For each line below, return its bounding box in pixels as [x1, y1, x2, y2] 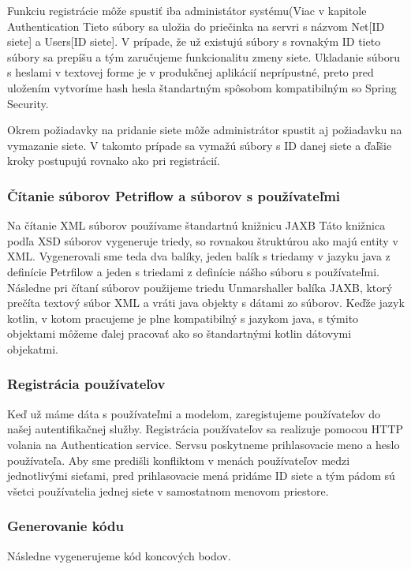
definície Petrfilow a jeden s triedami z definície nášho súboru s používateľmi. [7, 263, 379, 279]
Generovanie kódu [7, 516, 124, 536]
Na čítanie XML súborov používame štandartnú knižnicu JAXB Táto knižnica [7, 217, 386, 234]
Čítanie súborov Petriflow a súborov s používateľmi [7, 185, 341, 205]
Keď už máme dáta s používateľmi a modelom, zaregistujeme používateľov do [7, 405, 381, 421]
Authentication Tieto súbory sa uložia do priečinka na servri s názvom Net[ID [7, 17, 385, 34]
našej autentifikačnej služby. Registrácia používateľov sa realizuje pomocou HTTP [7, 421, 404, 437]
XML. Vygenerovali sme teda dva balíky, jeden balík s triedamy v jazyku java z [7, 248, 390, 264]
